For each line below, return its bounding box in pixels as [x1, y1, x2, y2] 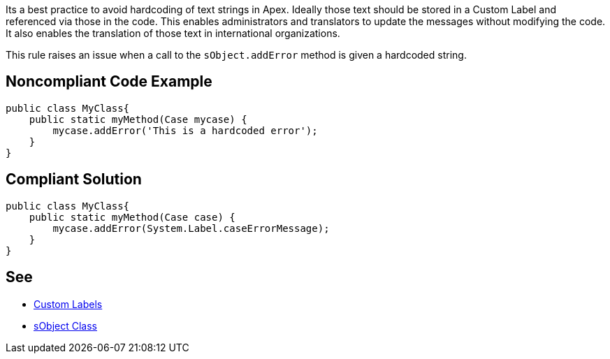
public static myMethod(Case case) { [29, 211, 235, 223]
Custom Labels [34, 298, 103, 310]
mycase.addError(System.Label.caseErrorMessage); [52, 222, 330, 234]
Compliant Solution [6, 170, 142, 189]
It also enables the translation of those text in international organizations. [6, 27, 340, 39]
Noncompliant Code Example [6, 73, 212, 91]
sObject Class [34, 319, 97, 332]
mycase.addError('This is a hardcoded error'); [52, 124, 318, 136]
